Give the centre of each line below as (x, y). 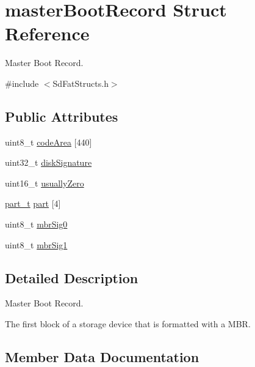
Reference (47, 33)
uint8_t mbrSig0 (36, 224)
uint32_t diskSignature (48, 162)
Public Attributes (62, 116)
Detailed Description (72, 277)
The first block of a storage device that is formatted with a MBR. (128, 324)
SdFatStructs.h (81, 83)
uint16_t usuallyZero (45, 183)
